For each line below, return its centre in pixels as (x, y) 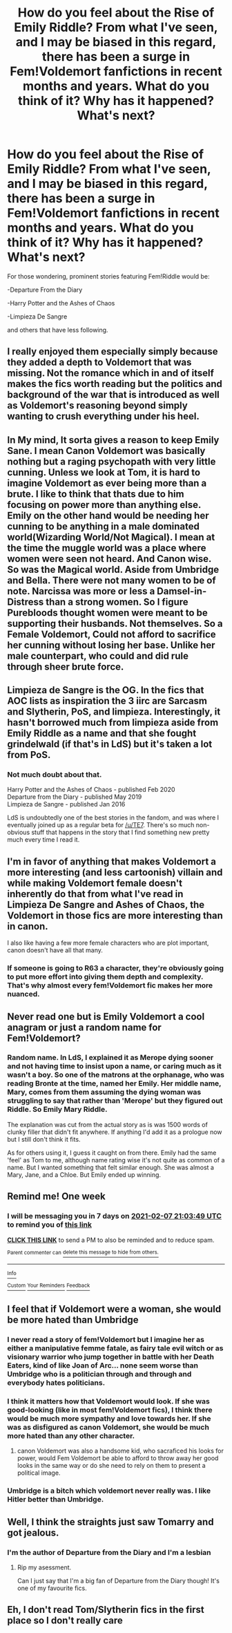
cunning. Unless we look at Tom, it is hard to (104, 472)
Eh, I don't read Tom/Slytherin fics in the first (106, 1610)
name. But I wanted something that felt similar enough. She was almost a (110, 1167)
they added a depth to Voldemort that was (99, 362)
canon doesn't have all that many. (55, 950)
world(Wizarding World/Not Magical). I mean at (111, 537)
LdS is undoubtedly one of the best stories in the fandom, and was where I (113, 818)
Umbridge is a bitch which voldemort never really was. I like (109, 1491)
